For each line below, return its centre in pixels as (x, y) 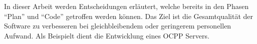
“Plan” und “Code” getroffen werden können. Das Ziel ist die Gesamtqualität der (129, 16)
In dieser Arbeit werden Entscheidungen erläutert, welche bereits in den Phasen (126, 6)
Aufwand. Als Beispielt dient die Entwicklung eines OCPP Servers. (107, 35)
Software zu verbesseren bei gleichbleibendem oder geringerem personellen (118, 26)
